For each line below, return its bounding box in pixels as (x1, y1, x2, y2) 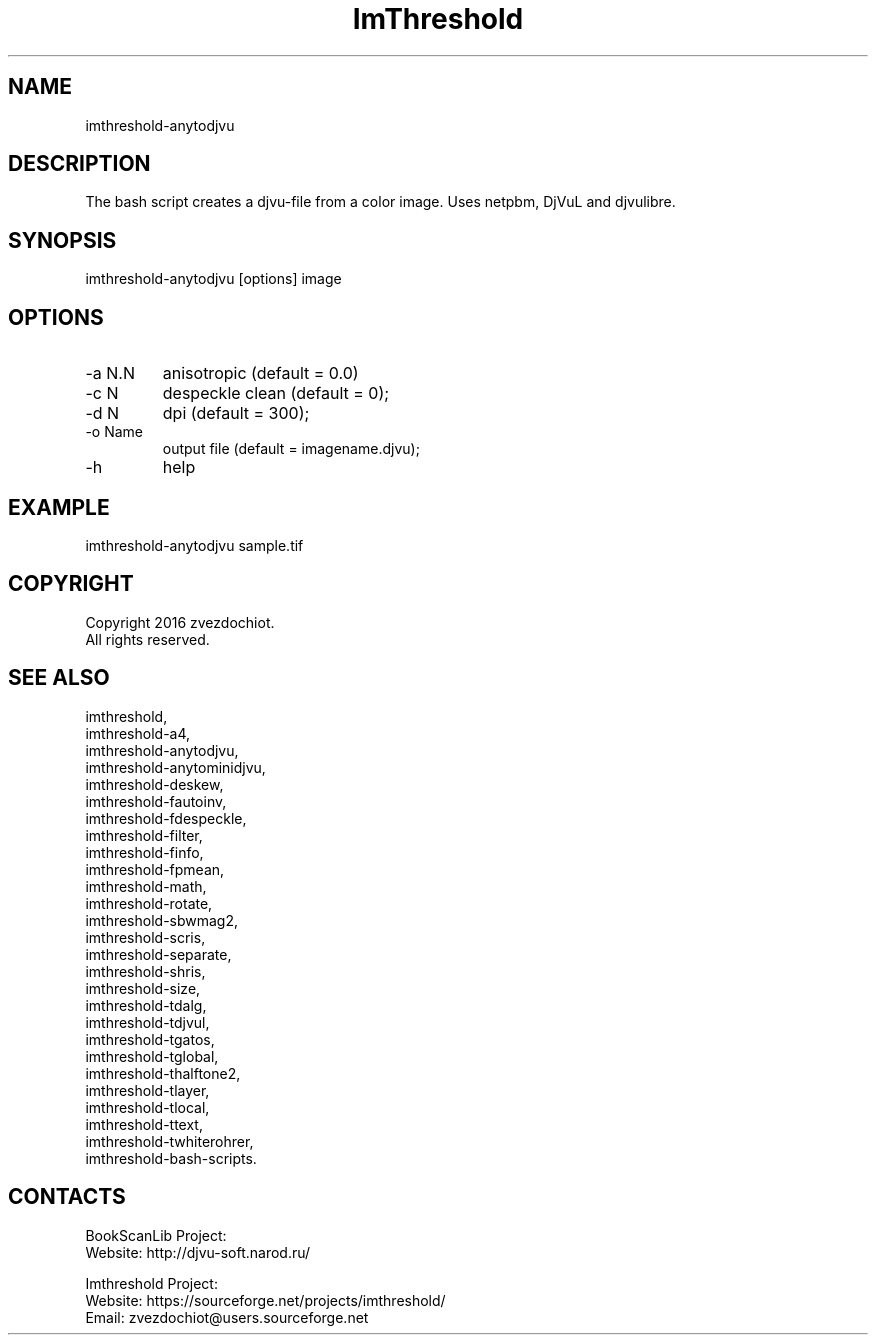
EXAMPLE (8, 494, 110, 520)
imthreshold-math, (85, 877, 207, 895)
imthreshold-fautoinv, (85, 792, 227, 810)
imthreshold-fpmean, (85, 860, 225, 878)
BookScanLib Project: (85, 1226, 227, 1244)
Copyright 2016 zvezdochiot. (85, 613, 275, 631)
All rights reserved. (85, 630, 210, 648)
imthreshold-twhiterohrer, (85, 1132, 254, 1150)
